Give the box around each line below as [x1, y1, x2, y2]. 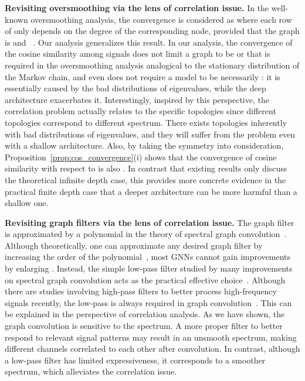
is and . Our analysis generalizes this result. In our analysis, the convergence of [5, 36, 293, 48]
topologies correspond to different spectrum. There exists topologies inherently [5, 116, 287, 128]
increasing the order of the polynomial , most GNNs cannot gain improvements [5, 250, 291, 263]
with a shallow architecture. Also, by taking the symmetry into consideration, [5, 139, 284, 152]
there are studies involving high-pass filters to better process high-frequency [5, 285, 277, 297]
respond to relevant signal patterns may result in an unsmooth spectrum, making [5, 331, 297, 343]
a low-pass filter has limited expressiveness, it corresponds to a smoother [5, 353, 266, 366]
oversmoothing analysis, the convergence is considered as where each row [30, 13, 292, 25]
